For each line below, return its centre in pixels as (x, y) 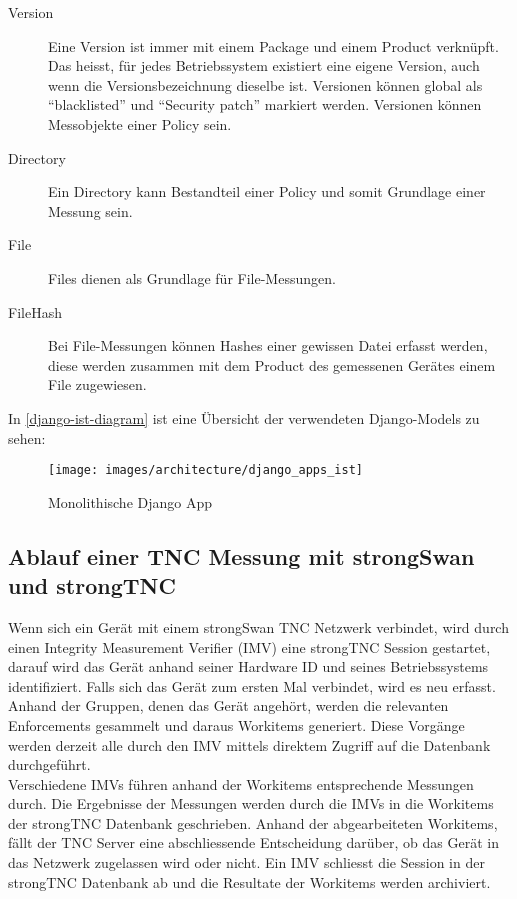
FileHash (35, 311)
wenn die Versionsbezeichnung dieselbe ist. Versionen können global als (265, 84)
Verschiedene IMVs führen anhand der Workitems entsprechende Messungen (241, 783)
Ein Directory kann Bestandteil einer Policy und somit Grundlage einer (267, 191)
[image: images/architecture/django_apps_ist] (205, 470)
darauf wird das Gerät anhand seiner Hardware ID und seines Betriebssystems (248, 666)
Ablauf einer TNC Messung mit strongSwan (241, 555)
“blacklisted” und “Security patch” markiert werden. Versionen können (265, 104)
